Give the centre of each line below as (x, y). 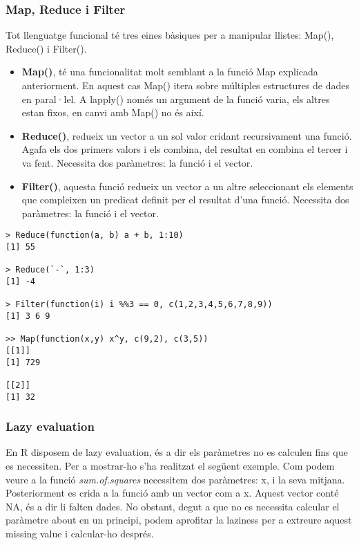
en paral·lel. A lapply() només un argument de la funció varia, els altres (176, 99)
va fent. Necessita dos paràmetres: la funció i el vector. (137, 162)
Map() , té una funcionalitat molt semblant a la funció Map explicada (170, 72)
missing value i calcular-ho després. (80, 533)
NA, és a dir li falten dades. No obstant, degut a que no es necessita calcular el (173, 506)
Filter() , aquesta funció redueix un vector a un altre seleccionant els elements (187, 186)
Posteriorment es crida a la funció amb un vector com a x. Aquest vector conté (172, 493)
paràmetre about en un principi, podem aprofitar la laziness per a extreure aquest (179, 520)
